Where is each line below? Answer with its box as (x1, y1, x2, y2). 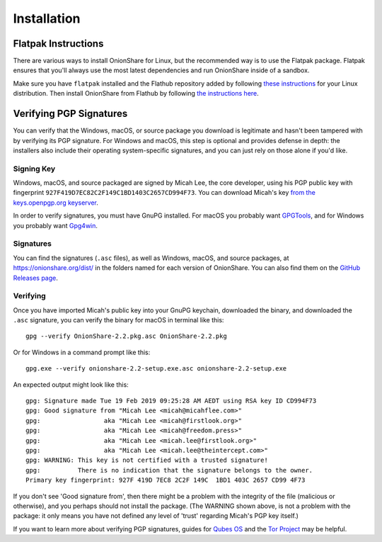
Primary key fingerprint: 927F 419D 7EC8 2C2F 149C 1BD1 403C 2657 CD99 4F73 (25, 476, 306, 485)
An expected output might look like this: (13, 380, 129, 389)
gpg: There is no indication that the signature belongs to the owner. (25, 466, 313, 474)
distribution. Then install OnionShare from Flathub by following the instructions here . (13, 89, 260, 98)
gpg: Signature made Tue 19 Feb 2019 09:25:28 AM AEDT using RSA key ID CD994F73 (25, 397, 317, 405)
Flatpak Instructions (13, 38, 104, 50)
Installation (13, 11, 81, 26)
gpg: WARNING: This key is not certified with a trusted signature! (25, 456, 268, 464)
